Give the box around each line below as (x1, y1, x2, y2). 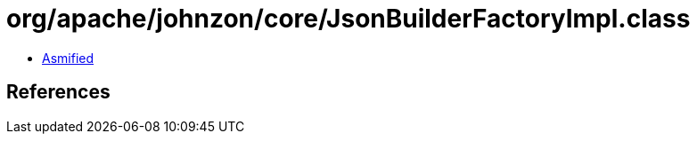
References (6, 81, 111, 104)
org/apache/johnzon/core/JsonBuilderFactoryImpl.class (6, 4, 691, 34)
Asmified (42, 50, 94, 66)
